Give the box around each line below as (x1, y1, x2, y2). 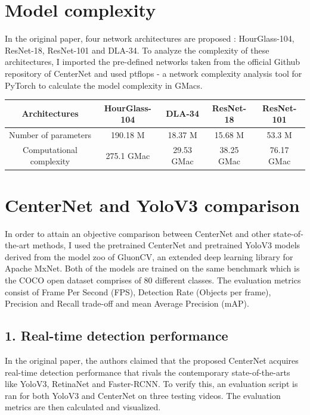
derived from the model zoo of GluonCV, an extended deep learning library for (5, 250, 293, 263)
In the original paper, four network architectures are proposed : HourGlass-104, (5, 32, 294, 45)
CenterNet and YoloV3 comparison (5, 192, 300, 217)
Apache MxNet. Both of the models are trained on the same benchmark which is (5, 262, 300, 274)
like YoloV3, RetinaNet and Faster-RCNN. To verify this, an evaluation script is (5, 377, 298, 390)
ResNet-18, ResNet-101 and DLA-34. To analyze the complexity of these (5, 43, 269, 56)
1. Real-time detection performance (5, 326, 228, 345)
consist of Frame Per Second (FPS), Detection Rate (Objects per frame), (5, 285, 271, 298)
